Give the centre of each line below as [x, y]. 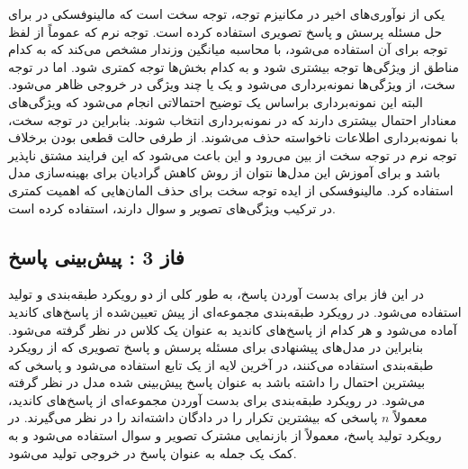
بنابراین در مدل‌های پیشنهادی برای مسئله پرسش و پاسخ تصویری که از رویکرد [216, 347]
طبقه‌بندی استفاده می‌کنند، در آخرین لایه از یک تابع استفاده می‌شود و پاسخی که [221, 364]
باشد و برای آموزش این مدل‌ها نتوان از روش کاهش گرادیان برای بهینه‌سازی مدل [225, 172]
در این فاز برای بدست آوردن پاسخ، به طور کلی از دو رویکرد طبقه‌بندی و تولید [216, 294]
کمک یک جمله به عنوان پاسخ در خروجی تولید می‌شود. [153, 452]
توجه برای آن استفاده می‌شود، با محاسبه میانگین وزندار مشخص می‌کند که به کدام [228, 49]
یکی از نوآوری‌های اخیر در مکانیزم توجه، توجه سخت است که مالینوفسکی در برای [227, 14]
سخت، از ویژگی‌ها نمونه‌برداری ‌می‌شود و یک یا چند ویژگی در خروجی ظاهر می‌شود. [232, 84]
